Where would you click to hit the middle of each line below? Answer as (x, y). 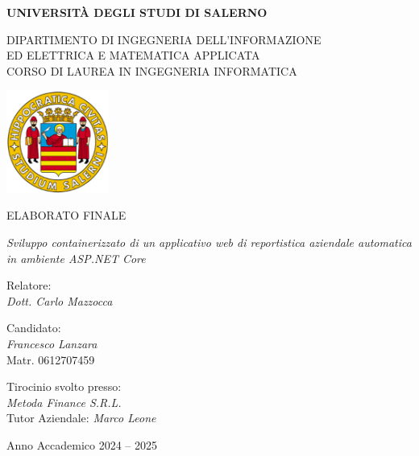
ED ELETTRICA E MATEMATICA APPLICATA (133, 55)
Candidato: (34, 328)
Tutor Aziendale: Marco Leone (81, 418)
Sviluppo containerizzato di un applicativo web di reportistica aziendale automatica (209, 242)
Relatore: (29, 285)
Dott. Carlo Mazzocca (60, 300)
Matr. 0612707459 (51, 359)
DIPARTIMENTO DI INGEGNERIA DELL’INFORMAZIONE (164, 39)
